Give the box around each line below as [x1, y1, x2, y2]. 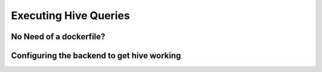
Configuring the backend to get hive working [11, 51, 181, 61]
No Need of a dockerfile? [11, 32, 106, 42]
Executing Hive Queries [11, 9, 131, 22]
